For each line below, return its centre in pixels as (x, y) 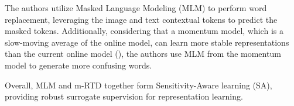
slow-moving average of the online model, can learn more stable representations (147, 42)
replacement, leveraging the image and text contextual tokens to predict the (141, 19)
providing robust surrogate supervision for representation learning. (124, 96)
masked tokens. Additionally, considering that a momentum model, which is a (144, 31)
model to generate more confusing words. (78, 65)
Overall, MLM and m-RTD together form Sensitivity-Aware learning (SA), (139, 85)
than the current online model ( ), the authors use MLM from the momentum (143, 54)
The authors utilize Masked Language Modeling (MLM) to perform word (136, 8)
